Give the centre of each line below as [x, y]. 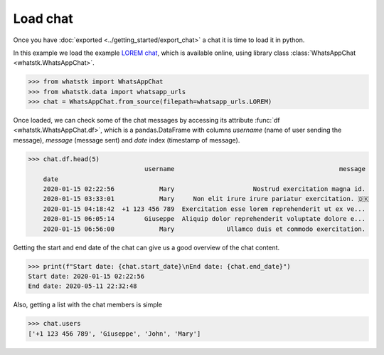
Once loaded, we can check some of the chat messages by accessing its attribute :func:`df [146, 120]
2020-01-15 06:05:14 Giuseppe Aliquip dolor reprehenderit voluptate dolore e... [204, 219]
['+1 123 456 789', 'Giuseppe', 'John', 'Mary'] [114, 334]
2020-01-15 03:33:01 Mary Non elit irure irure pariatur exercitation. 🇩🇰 [206, 199]
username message [255, 169]
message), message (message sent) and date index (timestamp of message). [127, 140]
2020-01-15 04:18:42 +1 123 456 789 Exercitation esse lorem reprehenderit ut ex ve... [204, 209]
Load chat [43, 19]
